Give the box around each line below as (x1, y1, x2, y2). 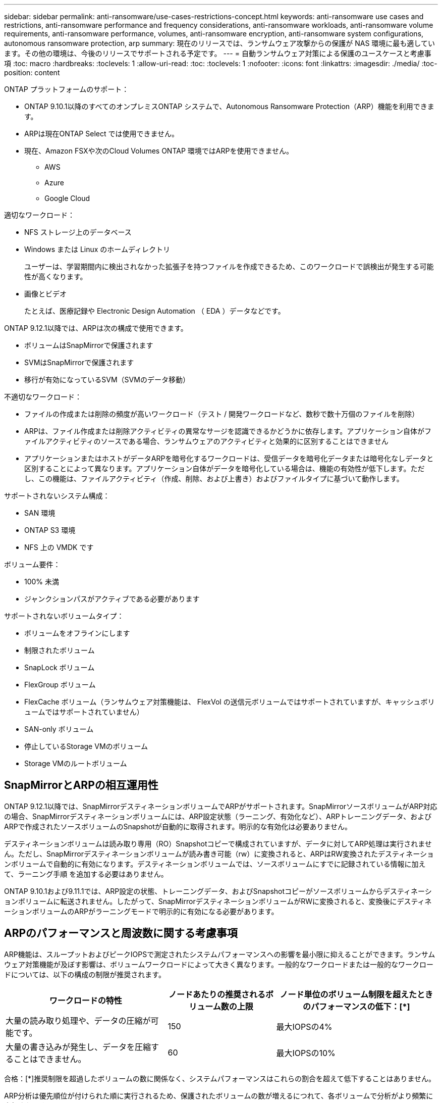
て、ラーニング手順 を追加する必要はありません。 (4, 869, 168, 878)
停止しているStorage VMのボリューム (24, 742, 148, 750)
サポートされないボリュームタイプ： (4, 612, 124, 620)
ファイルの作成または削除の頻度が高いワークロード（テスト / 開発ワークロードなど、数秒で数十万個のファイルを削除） (24, 410, 419, 418)
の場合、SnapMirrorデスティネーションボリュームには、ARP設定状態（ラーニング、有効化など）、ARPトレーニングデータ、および (4, 812, 432, 821)
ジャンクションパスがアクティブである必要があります (24, 594, 200, 603)
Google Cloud (44, 194, 90, 203)
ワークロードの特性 (49, 995, 122, 1006)
